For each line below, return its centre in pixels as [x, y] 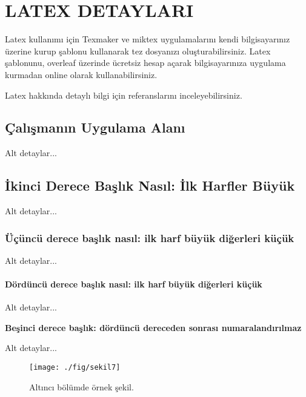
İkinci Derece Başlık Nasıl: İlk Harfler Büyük [150, 185]
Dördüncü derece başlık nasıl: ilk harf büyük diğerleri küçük [134, 284]
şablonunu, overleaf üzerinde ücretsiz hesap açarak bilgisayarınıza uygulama [145, 63]
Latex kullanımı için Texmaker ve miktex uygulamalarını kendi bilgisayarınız [148, 39]
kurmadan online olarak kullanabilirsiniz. [81, 74]
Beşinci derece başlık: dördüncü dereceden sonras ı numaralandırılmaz [153, 327]
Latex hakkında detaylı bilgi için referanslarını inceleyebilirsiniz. [124, 95]
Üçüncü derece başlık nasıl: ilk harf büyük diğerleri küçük [150, 238]
